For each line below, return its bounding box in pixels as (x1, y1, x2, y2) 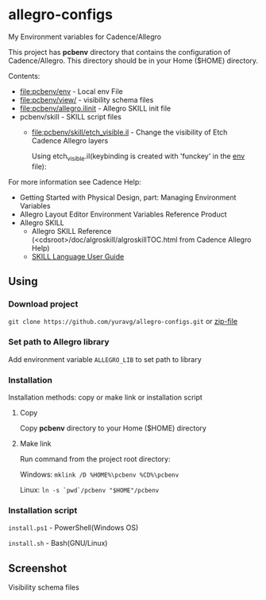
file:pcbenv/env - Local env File (19, 86, 123, 96)
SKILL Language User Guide (31, 251, 125, 261)
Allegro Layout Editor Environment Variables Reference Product (19, 209, 227, 219)
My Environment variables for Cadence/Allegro (8, 32, 161, 41)
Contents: (8, 71, 40, 80)
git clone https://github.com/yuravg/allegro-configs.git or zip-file (8, 317, 238, 326)
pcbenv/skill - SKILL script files (19, 111, 121, 121)
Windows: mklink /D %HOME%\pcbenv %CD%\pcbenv (19, 469, 179, 479)
